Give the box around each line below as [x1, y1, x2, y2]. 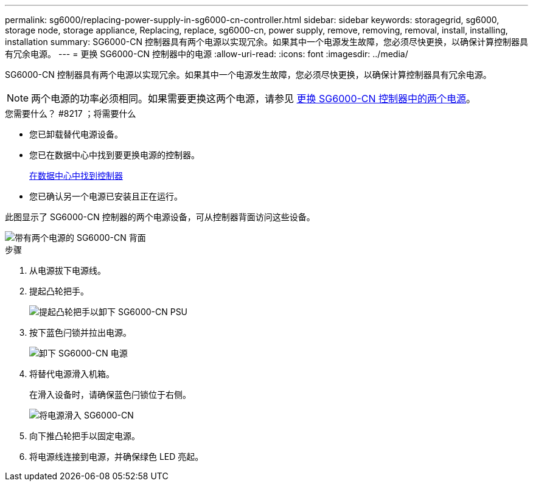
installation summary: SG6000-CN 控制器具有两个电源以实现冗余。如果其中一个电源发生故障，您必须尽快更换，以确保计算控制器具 [5, 36, 528, 47]
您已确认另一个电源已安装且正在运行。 [29, 191, 183, 201]
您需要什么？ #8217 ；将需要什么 [5, 108, 136, 119]
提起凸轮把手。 [29, 286, 89, 296]
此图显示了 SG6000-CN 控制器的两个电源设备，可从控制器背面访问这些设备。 [5, 212, 315, 222]
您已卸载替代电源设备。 [29, 129, 123, 139]
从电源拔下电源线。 [29, 265, 106, 276]
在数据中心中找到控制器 [29, 170, 123, 181]
